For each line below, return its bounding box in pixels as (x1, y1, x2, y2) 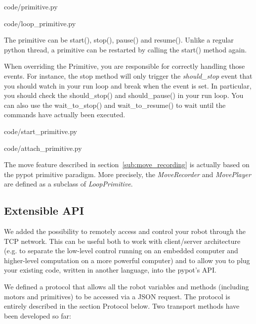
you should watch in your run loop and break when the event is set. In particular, (4, 80, 252, 91)
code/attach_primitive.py (4, 142, 82, 153)
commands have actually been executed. (4, 109, 126, 120)
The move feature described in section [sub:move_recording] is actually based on (4, 159, 250, 170)
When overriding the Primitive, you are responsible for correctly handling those (4, 61, 245, 71)
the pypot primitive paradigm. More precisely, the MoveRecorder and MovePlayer (4, 169, 251, 179)
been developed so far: (4, 310, 71, 321)
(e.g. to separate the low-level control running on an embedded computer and (4, 245, 238, 256)
